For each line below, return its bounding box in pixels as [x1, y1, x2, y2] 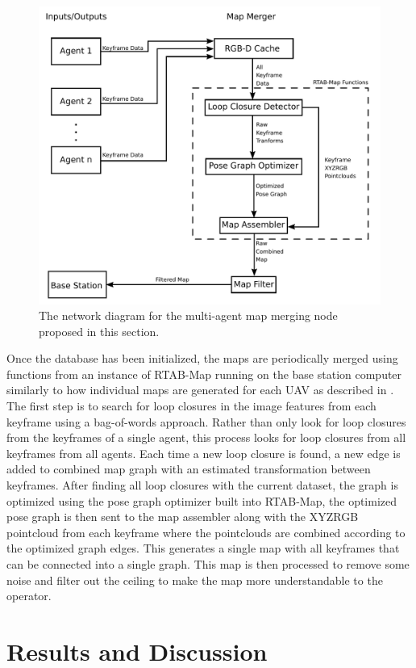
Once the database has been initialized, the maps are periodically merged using [6, 350, 398, 367]
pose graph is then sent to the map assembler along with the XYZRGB [6, 508, 359, 525]
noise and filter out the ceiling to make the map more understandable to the [6, 571, 383, 588]
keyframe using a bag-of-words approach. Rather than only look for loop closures [6, 413, 406, 430]
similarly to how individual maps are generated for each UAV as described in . [6, 381, 394, 398]
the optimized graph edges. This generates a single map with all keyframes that [6, 540, 400, 557]
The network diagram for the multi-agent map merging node [39, 307, 338, 324]
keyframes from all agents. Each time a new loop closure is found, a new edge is [6, 444, 401, 461]
